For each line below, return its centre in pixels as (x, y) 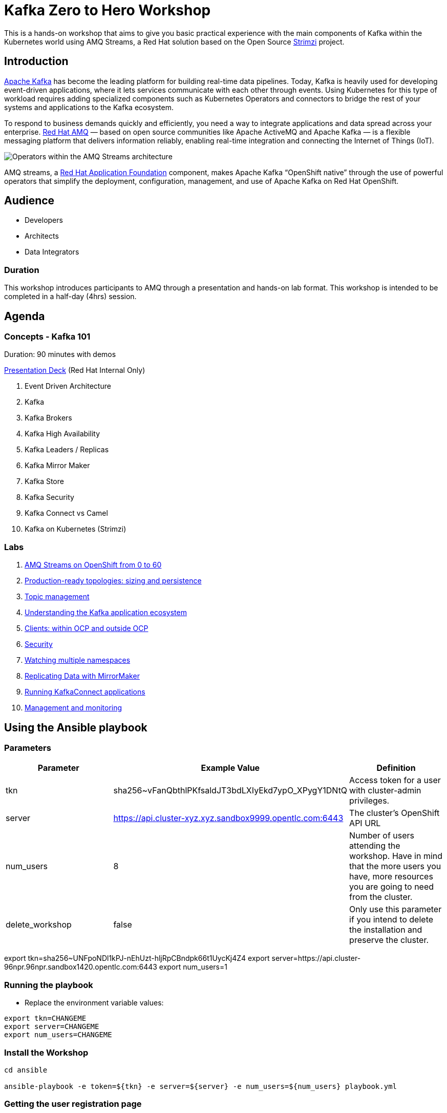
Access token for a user (395, 780)
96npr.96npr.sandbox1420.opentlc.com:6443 (81, 967)
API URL (365, 823)
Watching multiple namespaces (78, 660)
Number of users (382, 836)
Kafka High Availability (62, 434)
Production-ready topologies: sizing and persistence (113, 581)
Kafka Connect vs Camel (66, 513)
